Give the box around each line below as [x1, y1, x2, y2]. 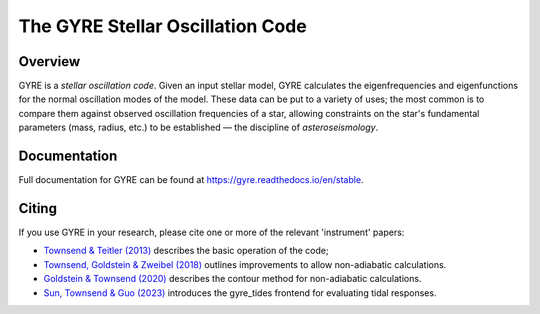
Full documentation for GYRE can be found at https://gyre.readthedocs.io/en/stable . [18, 174, 364, 186]
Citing [18, 200, 57, 217]
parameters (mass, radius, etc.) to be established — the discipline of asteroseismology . [18, 121, 379, 134]
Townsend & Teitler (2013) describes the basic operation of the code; [43, 245, 329, 257]
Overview [18, 53, 81, 70]
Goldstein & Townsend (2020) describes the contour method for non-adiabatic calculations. [43, 273, 422, 285]
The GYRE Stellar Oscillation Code [18, 15, 307, 37]
